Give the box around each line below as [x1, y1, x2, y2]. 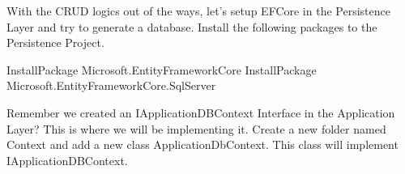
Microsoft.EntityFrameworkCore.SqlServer [6, 77, 216, 94]
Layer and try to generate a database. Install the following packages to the [6, 18, 377, 35]
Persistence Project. [6, 34, 104, 51]
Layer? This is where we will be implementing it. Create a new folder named [6, 120, 386, 137]
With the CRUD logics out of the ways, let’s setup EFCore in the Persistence [6, 2, 390, 19]
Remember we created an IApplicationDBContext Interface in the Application [6, 104, 395, 121]
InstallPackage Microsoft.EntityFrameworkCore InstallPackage [6, 61, 317, 78]
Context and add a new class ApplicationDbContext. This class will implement [6, 136, 399, 153]
